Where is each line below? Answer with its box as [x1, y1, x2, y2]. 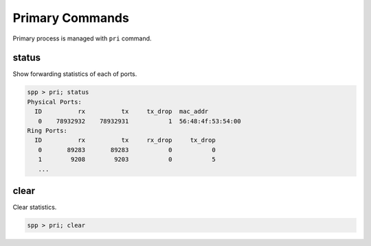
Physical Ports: [27, 98, 82, 106]
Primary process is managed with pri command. [12, 34, 152, 42]
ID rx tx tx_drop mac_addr [34, 108, 209, 116]
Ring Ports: [27, 127, 68, 134]
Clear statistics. [12, 203, 57, 212]
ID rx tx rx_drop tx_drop [34, 136, 216, 144]
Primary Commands [12, 10, 130, 25]
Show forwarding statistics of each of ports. [12, 70, 137, 78]
